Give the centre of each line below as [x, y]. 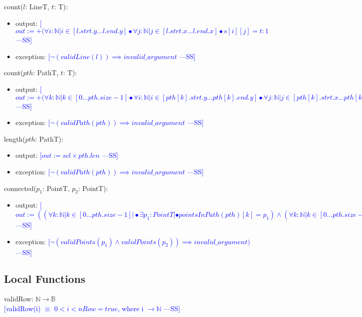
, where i [131, 308]
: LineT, [37, 6]
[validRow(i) [22, 308]
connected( [20, 188]
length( [15, 138]
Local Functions [45, 278]
